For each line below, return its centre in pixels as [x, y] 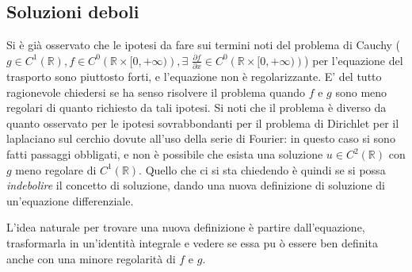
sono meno [361, 92]
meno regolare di [56, 169]
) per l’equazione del [354, 60]
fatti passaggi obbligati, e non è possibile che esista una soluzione [165, 154]
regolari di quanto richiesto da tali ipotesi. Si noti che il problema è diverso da [196, 107]
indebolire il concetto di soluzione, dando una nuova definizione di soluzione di [196, 185]
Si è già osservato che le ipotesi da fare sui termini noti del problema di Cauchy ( [204, 45]
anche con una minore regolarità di [91, 258]
